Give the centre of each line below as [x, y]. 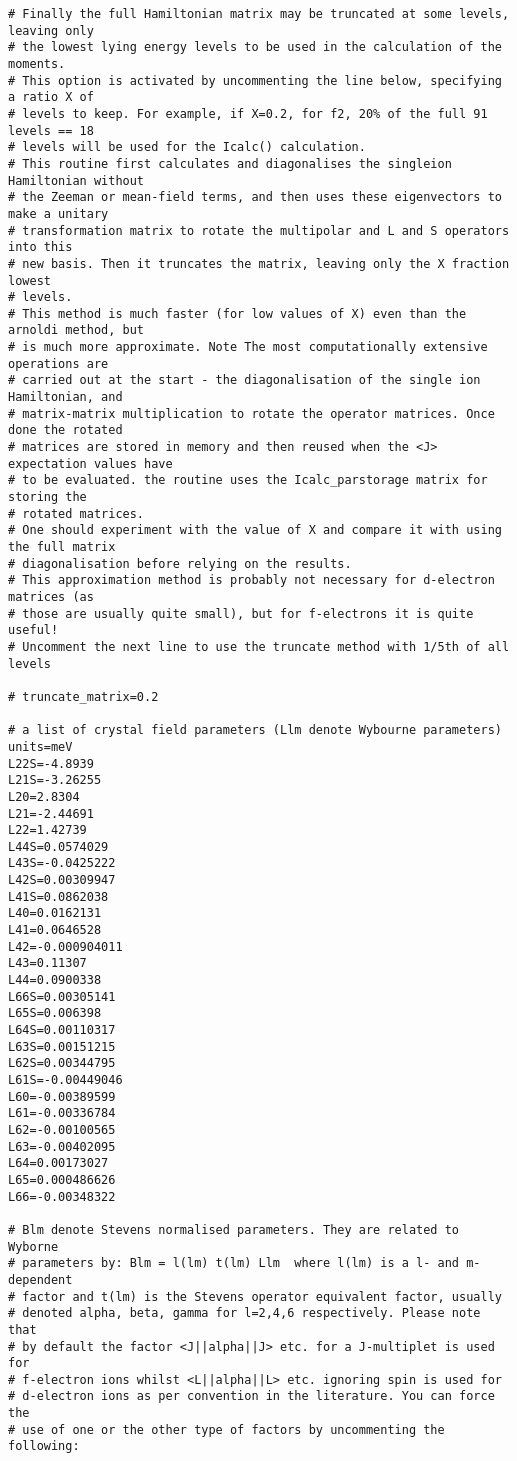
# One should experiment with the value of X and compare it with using [255, 530]
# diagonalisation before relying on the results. [180, 563]
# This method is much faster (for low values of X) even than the [237, 313]
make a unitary [58, 213]
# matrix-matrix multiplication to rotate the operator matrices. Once [251, 413]
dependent [40, 1279]
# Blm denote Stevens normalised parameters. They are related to [234, 1229]
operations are [58, 363]
